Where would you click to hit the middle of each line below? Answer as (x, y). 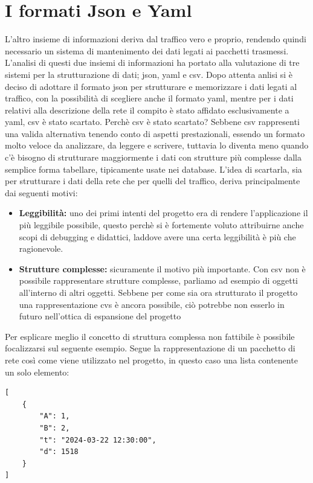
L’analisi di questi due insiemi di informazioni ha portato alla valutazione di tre (152, 62)
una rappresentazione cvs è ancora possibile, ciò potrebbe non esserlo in (152, 304)
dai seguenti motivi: (41, 192)
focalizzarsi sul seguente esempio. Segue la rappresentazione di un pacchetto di (150, 348)
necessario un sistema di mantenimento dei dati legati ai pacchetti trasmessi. (147, 50)
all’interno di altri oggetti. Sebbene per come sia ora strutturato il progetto (158, 292)
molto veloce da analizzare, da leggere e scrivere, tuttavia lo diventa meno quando (157, 145)
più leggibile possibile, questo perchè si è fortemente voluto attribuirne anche (161, 225)
